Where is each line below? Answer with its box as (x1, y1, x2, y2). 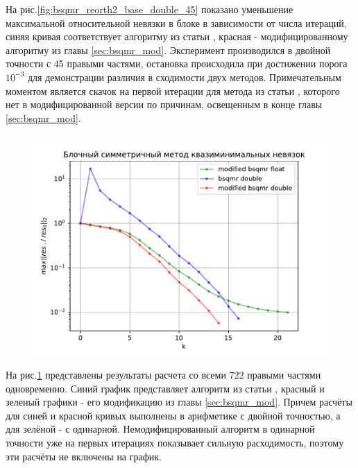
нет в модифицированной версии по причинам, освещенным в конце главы (6, 97, 323, 112)
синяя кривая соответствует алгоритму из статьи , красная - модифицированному (6, 29, 348, 44)
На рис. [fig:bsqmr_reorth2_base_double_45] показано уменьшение (6, 2, 293, 16)
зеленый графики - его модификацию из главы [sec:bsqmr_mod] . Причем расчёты (6, 395, 352, 409)
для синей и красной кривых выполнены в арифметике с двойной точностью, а (6, 408, 341, 422)
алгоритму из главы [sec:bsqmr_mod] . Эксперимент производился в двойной (6, 42, 331, 57)
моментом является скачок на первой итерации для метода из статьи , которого (6, 83, 340, 98)
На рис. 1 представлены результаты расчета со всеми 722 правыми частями (6, 367, 321, 381)
